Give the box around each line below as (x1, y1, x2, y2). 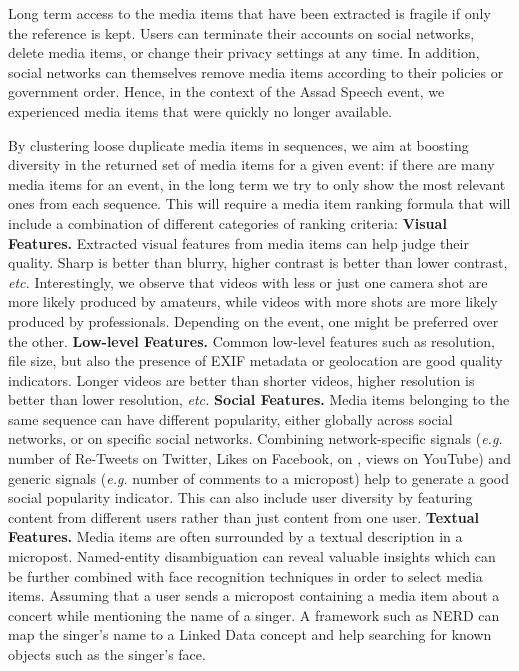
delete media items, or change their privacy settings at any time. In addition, (8, 42, 480, 63)
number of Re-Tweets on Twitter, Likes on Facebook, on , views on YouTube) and (8, 448, 511, 469)
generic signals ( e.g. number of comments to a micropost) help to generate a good (8, 467, 510, 488)
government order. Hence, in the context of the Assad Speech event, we (8, 81, 445, 102)
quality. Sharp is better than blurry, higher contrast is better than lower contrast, (8, 252, 508, 273)
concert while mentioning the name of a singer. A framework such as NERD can (8, 604, 500, 625)
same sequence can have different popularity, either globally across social (8, 408, 453, 429)
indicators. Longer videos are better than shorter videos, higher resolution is (8, 369, 475, 390)
